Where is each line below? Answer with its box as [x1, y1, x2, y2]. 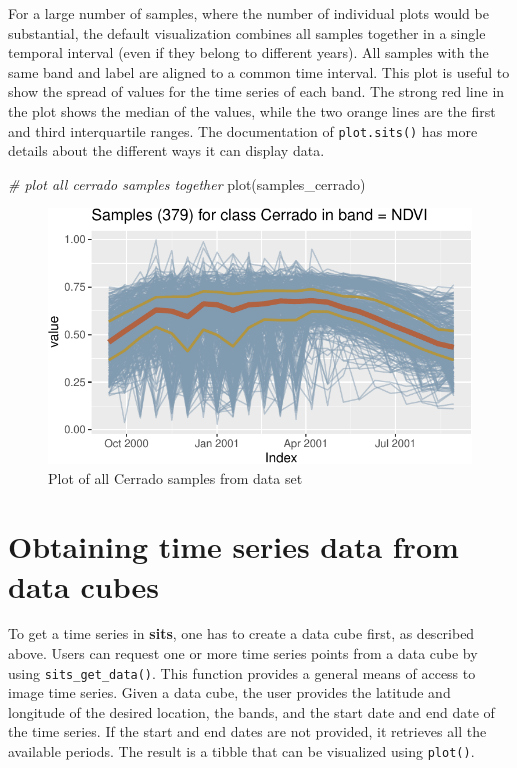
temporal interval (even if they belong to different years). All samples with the [8, 42, 489, 63]
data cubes [8, 565, 159, 606]
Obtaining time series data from [8, 526, 459, 567]
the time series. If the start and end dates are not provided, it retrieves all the [8, 721, 487, 742]
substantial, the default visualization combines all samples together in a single [8, 22, 486, 43]
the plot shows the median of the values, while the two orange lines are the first [8, 100, 496, 121]
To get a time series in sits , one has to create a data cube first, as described [8, 623, 475, 644]
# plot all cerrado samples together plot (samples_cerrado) [8, 173, 366, 194]
